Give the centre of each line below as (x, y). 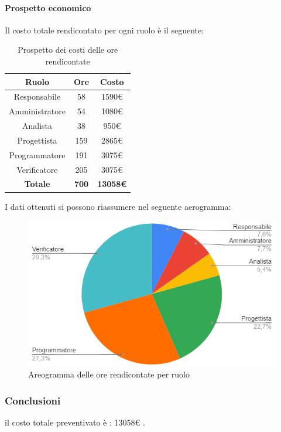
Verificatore (37, 169)
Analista (37, 126)
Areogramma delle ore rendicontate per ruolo (109, 374)
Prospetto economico (48, 7)
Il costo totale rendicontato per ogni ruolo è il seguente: (104, 30)
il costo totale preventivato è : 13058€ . (75, 422)
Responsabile (37, 96)
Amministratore (37, 111)
